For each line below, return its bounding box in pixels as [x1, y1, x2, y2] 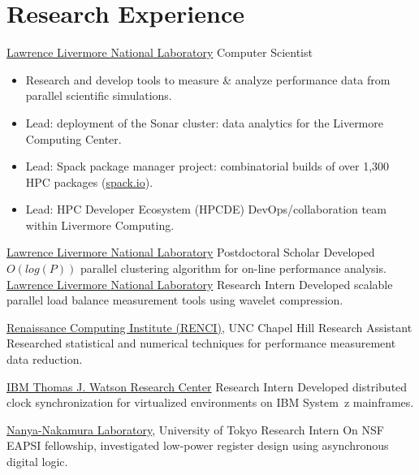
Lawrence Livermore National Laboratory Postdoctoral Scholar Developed [6, 244, 375, 261]
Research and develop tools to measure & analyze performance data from [25, 71, 391, 88]
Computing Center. [25, 130, 122, 147]
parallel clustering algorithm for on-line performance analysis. [80, 260, 387, 277]
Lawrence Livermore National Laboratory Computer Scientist [6, 44, 313, 61]
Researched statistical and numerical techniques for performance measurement [6, 335, 396, 352]
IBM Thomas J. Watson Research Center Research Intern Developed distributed [6, 378, 408, 395]
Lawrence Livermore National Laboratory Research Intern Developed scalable [6, 275, 393, 292]
